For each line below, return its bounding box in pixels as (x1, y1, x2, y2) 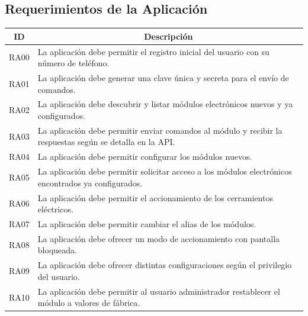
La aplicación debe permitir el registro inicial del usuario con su (37, 45, 269, 57)
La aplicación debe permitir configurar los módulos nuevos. (37, 150, 252, 163)
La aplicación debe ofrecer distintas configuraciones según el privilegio (37, 259, 292, 271)
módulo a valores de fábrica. (37, 296, 140, 309)
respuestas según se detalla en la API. (37, 136, 175, 148)
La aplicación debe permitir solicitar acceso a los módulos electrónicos (37, 165, 292, 178)
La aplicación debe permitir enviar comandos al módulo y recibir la (37, 124, 283, 136)
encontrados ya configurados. (37, 176, 143, 189)
